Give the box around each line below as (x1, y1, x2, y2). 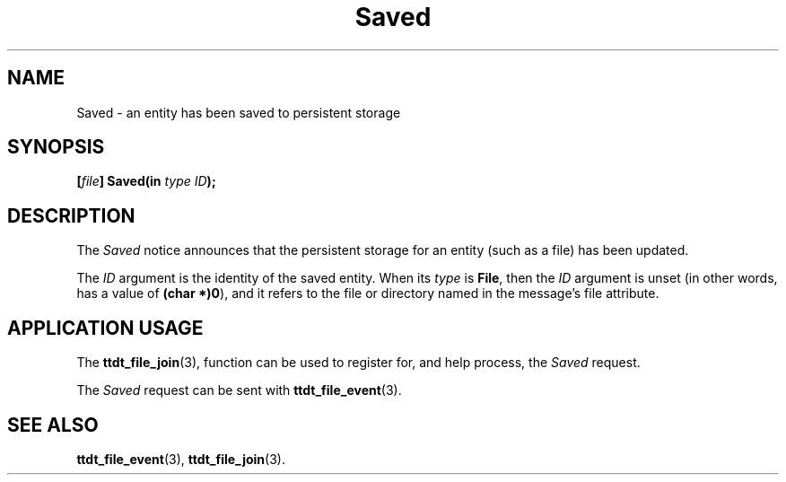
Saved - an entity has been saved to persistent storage (76, 104, 401, 120)
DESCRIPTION (7, 204, 135, 227)
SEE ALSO (7, 413, 99, 436)
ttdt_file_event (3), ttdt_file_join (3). (76, 451, 285, 467)
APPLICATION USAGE (7, 316, 204, 339)
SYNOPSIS (7, 136, 105, 159)
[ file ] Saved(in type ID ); (76, 173, 216, 189)
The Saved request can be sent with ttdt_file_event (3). (76, 382, 402, 399)
